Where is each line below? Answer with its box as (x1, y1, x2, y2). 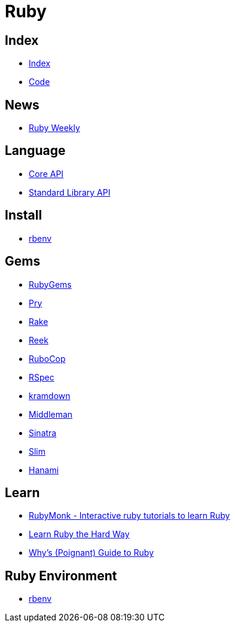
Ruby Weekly (29, 123, 80, 133)
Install (5, 208, 42, 223)
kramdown (29, 390, 71, 401)
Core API (29, 168, 64, 179)
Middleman (29, 409, 73, 419)
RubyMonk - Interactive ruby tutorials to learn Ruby (29, 510, 230, 521)
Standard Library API (29, 187, 111, 197)
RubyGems (29, 279, 72, 290)
